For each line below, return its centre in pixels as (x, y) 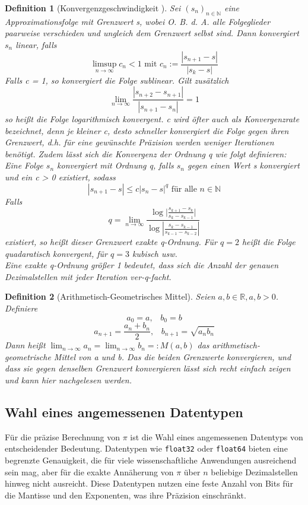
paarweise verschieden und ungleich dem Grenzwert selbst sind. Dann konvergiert (152, 33)
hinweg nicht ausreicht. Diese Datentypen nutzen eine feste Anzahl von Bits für (149, 483)
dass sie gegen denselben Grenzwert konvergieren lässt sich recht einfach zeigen (148, 368)
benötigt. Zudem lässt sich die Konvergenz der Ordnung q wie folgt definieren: (146, 153)
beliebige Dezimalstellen (254, 471)
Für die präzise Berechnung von (62, 436)
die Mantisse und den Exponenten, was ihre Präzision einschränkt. (126, 495)
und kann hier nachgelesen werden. (68, 379)
